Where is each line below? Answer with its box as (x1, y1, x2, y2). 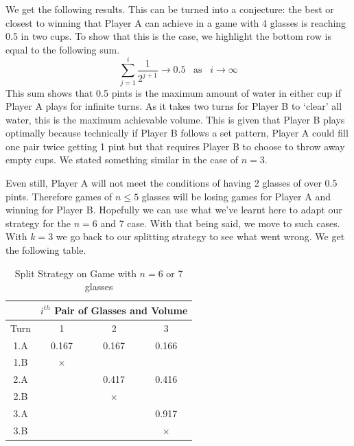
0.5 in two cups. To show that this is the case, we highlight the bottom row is (5, 29, 331, 43)
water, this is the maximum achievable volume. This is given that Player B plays (5, 112, 345, 126)
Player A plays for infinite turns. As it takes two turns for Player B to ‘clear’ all (5, 99, 342, 113)
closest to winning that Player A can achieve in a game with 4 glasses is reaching (5, 15, 346, 30)
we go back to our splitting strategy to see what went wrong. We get (56, 229, 345, 244)
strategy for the (5, 215, 71, 230)
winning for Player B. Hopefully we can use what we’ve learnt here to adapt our (5, 202, 342, 217)
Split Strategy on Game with (14, 266, 137, 280)
